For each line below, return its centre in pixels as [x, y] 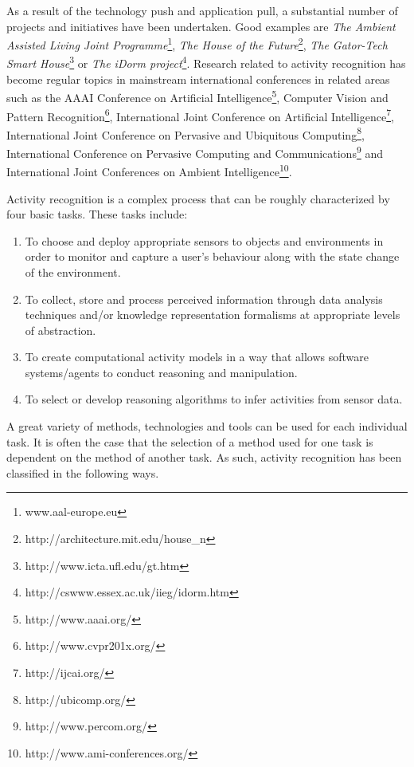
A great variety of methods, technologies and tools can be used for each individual [207, 426]
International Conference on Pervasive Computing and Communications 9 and [195, 152]
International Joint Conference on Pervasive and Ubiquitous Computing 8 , [186, 133]
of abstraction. [61, 330]
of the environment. [73, 271]
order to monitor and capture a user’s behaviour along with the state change [212, 256]
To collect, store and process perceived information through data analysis [204, 299]
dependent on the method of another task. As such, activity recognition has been [204, 457]
